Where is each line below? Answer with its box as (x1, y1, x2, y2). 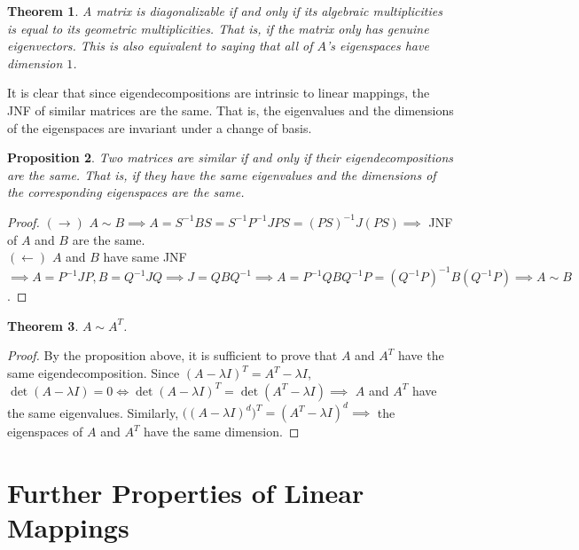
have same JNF (103, 247, 187, 266)
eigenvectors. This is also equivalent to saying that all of (7, 36, 313, 55)
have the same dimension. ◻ (144, 422, 300, 441)
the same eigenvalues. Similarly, (7, 403, 179, 421)
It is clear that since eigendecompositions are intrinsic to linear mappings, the (7, 83, 430, 102)
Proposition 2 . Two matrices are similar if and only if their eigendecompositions (7, 148, 454, 167)
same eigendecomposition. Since (7, 364, 180, 381)
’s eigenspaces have (325, 36, 429, 55)
